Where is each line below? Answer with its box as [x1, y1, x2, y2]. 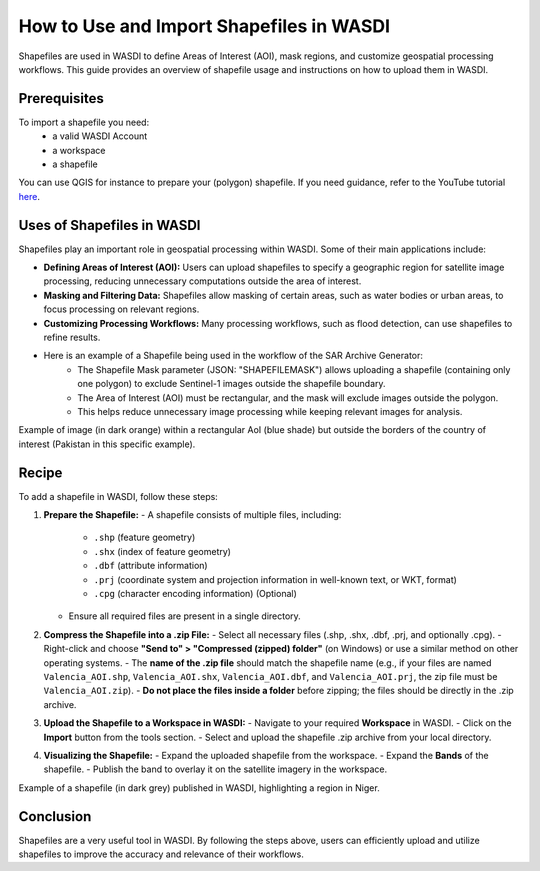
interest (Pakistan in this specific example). [18, 438, 196, 450]
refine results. [43, 331, 101, 344]
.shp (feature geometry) [93, 531, 196, 544]
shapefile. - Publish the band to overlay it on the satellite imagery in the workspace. [43, 763, 388, 775]
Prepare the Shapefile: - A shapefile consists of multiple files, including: [43, 509, 342, 521]
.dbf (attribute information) [93, 560, 209, 572]
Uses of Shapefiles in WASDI [18, 216, 201, 234]
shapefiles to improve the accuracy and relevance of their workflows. [18, 848, 304, 860]
